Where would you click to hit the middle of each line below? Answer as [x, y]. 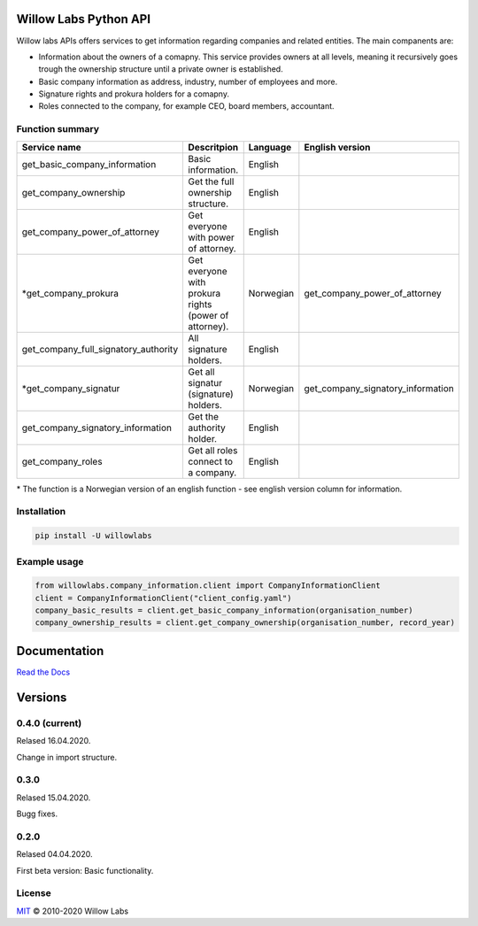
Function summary [58, 129]
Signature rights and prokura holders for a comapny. [134, 94]
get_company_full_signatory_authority [100, 349]
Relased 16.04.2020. [54, 741]
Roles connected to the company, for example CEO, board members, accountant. [187, 106]
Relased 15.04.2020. [54, 798]
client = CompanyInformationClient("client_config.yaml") [163, 598]
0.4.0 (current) [49, 723]
